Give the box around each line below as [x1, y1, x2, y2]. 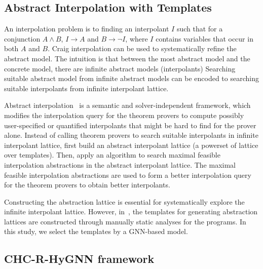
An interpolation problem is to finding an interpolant [4, 23, 169, 34]
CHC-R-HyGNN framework [4, 251, 155, 266]
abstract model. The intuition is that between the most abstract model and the [4, 53, 250, 63]
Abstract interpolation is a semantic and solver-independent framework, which [4, 100, 251, 110]
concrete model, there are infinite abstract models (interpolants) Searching [4, 63, 236, 73]
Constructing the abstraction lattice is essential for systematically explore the [4, 196, 245, 207]
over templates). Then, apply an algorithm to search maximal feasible [4, 149, 220, 160]
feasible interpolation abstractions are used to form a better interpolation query [4, 169, 251, 180]
